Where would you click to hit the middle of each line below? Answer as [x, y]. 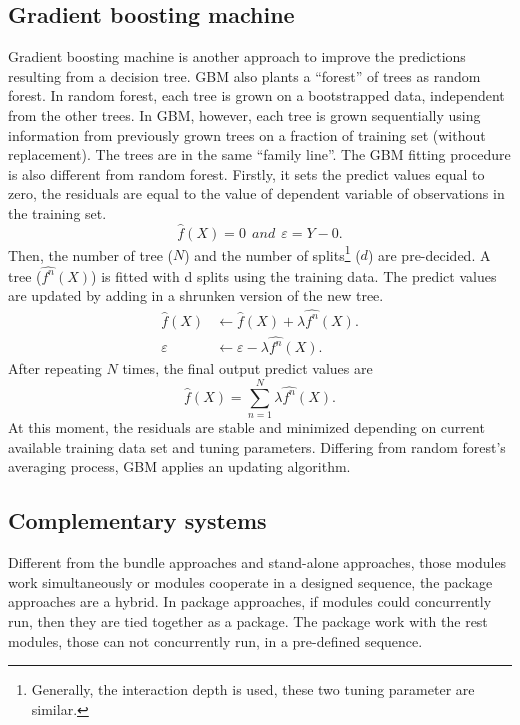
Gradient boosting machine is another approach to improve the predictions [237, 56]
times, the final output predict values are [247, 368]
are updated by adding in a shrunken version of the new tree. [196, 295]
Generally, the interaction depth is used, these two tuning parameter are [253, 689]
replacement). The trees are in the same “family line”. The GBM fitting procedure [259, 154]
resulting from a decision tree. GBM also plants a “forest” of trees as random [244, 75]
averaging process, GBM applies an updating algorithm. [179, 466]
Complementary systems [137, 520]
